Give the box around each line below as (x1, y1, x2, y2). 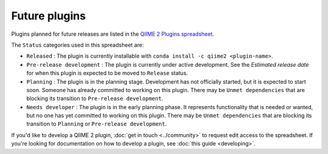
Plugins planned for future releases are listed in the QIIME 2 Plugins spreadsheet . (11, 30, 214, 38)
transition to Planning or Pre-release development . (26, 120, 167, 127)
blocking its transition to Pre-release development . (26, 95, 163, 102)
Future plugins (11, 9, 86, 22)
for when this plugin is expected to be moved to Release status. (26, 70, 188, 77)
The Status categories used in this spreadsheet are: (11, 41, 144, 49)
